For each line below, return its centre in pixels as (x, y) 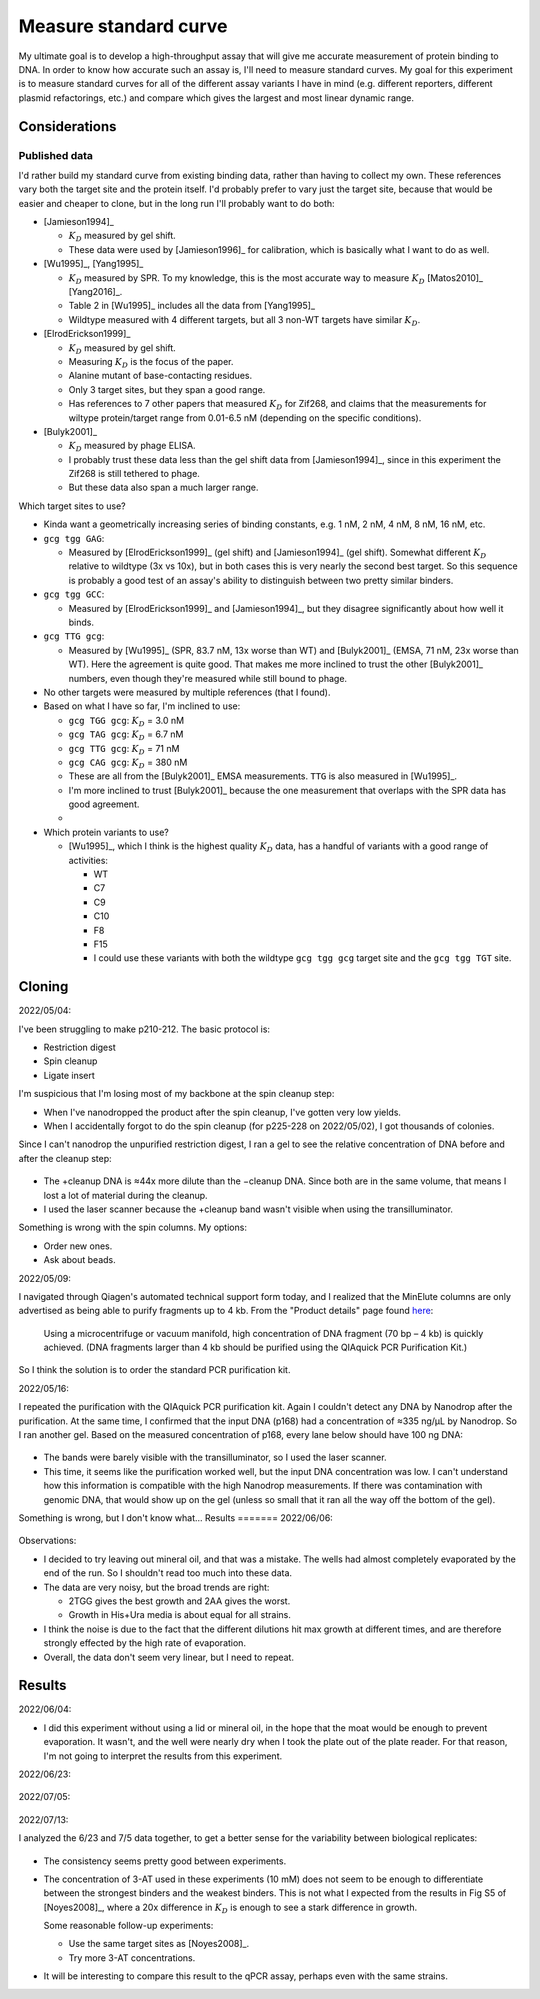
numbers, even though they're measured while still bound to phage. (208, 678)
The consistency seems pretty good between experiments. (165, 1861)
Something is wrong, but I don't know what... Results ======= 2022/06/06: (176, 1517)
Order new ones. (78, 1246)
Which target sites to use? (72, 506)
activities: (88, 860)
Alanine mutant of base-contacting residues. (160, 376)
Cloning (43, 986)
